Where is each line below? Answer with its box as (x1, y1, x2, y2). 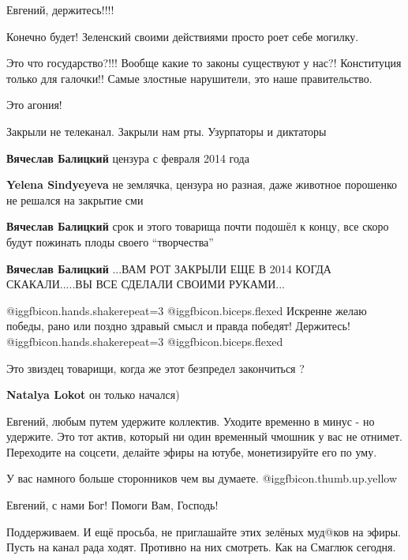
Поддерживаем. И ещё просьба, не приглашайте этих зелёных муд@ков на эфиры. (6, 523, 401, 539)
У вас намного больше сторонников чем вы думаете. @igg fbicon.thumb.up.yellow (6, 470, 398, 487)
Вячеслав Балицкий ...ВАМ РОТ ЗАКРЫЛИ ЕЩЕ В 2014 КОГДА (6, 260, 331, 276)
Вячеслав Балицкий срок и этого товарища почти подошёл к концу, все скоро (6, 218, 389, 235)
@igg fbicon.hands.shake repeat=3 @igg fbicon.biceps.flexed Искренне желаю (6, 302, 367, 318)
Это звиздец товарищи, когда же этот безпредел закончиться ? (6, 359, 305, 376)
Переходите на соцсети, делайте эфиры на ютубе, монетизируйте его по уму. (6, 443, 377, 460)
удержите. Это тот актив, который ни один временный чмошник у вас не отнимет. (6, 428, 403, 445)
